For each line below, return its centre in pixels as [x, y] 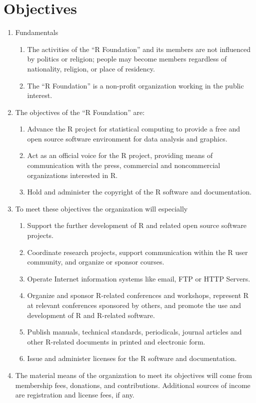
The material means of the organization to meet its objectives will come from [133, 375]
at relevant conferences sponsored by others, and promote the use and [134, 305]
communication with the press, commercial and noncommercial [124, 165]
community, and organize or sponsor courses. [96, 262]
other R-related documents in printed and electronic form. [116, 341]
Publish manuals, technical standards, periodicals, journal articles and [134, 332]
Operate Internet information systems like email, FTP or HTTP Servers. [139, 278]
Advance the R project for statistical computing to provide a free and [134, 129]
